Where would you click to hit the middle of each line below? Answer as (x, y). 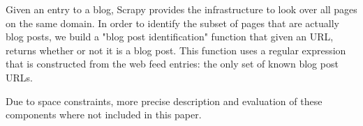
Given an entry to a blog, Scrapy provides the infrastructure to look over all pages (181, 9)
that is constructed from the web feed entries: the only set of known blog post (172, 64)
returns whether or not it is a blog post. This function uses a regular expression (176, 50)
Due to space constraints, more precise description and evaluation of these (164, 101)
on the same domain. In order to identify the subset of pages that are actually (172, 23)
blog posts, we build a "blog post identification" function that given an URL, (170, 37)
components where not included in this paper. (104, 115)
